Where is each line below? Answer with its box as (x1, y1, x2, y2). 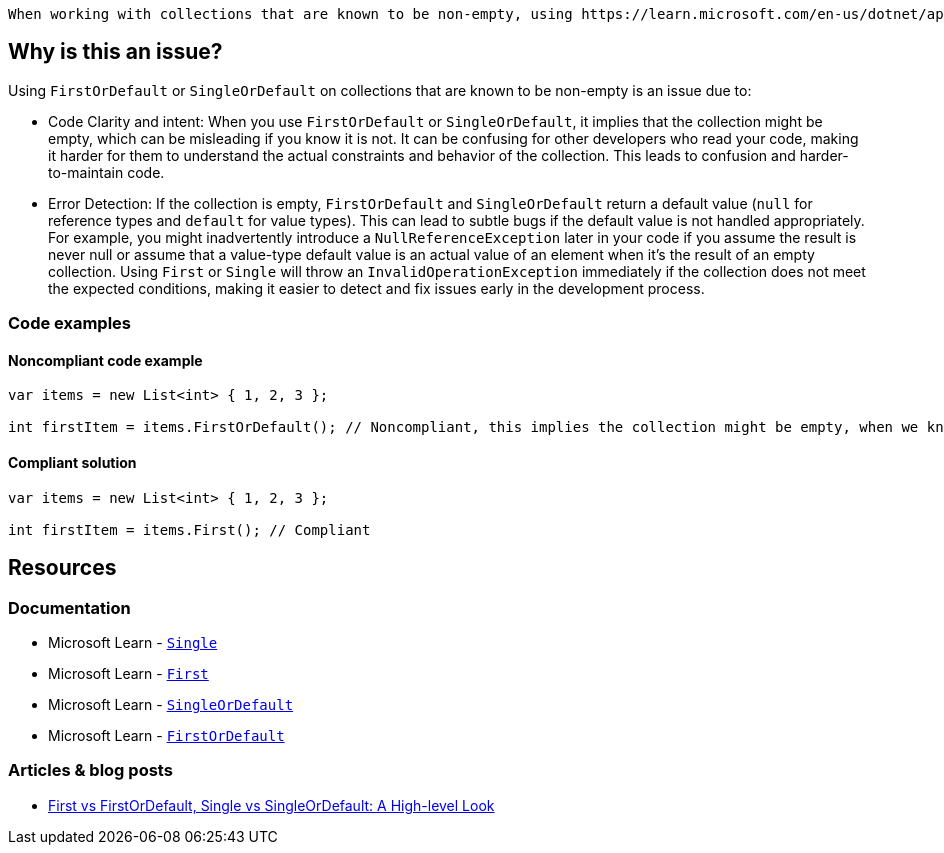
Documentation (8, 597, 131, 618)
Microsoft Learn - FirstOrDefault (48, 726, 285, 744)
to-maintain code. (48, 163, 165, 181)
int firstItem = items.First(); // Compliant (8, 521, 371, 538)
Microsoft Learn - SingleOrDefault (48, 695, 294, 713)
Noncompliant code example (8, 351, 203, 369)
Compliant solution (8, 454, 137, 472)
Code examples (8, 313, 132, 334)
